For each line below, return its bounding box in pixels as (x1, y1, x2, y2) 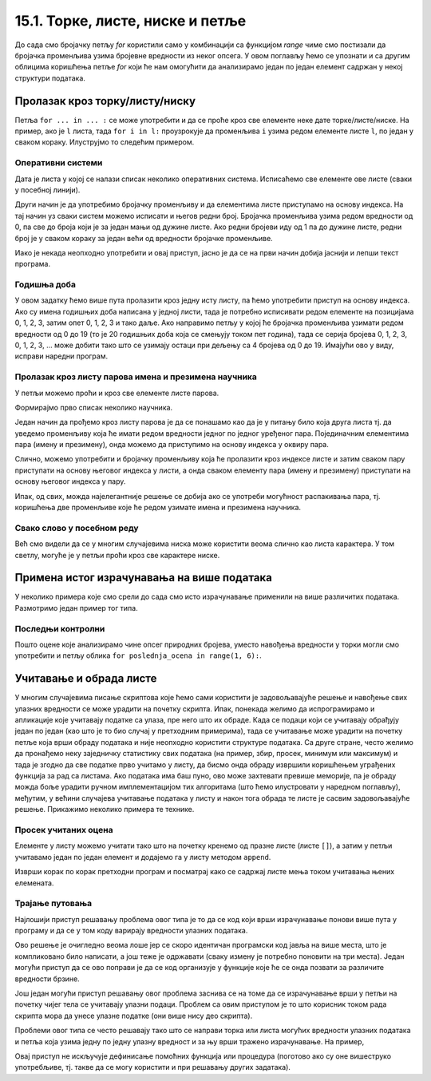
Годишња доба (14, 279, 76, 291)
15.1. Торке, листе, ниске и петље (14, 12, 247, 30)
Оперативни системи (14, 157, 103, 168)
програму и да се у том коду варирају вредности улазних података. (14, 926, 248, 936)
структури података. (14, 73, 85, 83)
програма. (14, 259, 51, 269)
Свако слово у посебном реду (14, 522, 139, 533)
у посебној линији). (14, 184, 81, 195)
